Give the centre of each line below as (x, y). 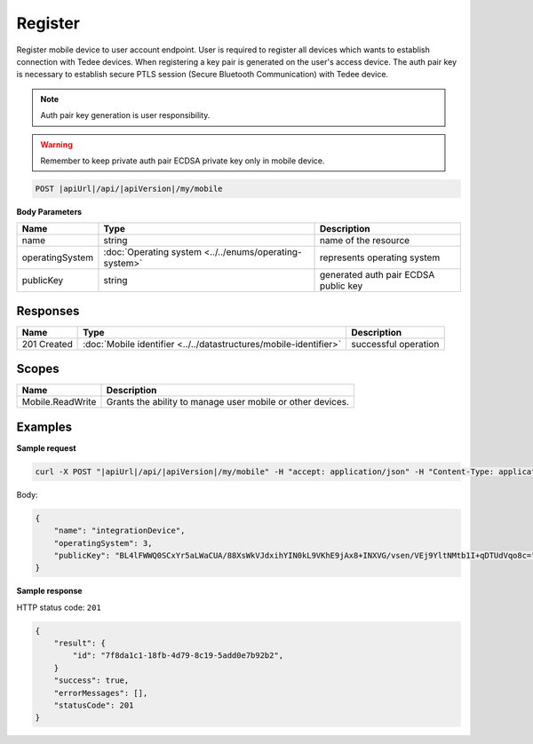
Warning (56, 144)
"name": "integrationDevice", (119, 531)
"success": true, (91, 681)
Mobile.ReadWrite (59, 402)
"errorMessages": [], (101, 693)
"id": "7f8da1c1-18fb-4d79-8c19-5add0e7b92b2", (178, 656)
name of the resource (365, 241)
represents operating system (380, 257)
